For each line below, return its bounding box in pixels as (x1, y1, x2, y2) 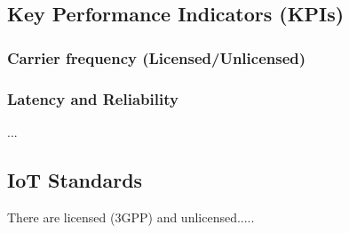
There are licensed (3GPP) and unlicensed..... (7, 207, 255, 226)
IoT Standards (7, 165, 143, 193)
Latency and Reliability (7, 87, 178, 109)
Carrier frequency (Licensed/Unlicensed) (7, 46, 306, 68)
